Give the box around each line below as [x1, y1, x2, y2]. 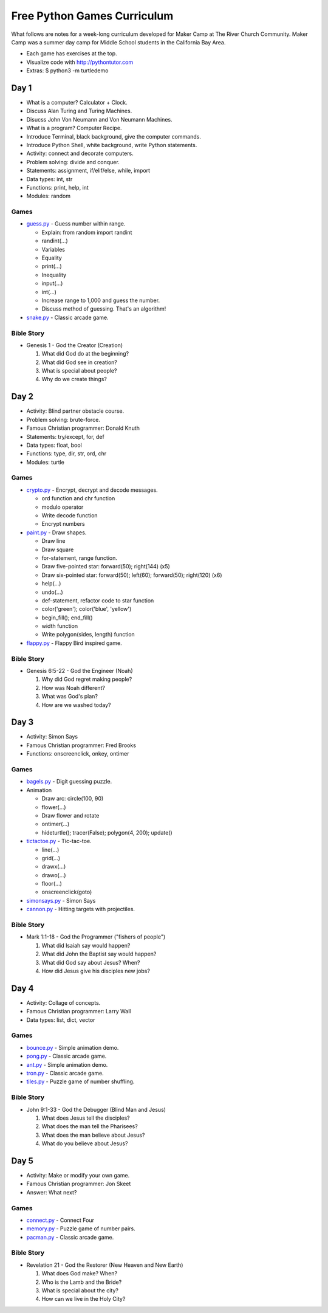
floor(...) [41, 880, 62, 887]
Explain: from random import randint [41, 229, 132, 236]
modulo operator [41, 503, 84, 511]
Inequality [41, 271, 67, 278]
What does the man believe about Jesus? [41, 1131, 145, 1139]
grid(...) [41, 854, 61, 861]
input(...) [41, 280, 63, 287]
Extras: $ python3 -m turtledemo [26, 67, 109, 74]
